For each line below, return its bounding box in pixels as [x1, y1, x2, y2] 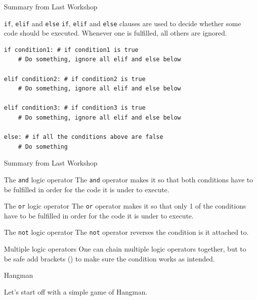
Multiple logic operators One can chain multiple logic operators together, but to [4, 244, 246, 254]
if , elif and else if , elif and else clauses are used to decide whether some [4, 18, 241, 28]
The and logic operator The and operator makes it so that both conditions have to [4, 174, 253, 184]
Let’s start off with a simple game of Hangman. [4, 286, 148, 297]
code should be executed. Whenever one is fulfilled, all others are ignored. [4, 28, 227, 38]
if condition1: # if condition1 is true [4, 46, 139, 53]
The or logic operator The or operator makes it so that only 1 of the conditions [4, 201, 246, 211]
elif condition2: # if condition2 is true [4, 75, 146, 83]
